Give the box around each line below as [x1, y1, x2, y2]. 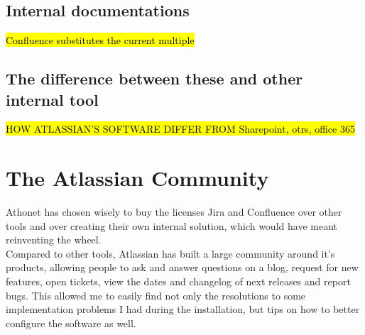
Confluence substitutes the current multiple [6, 33, 195, 48]
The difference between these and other [6, 67, 303, 89]
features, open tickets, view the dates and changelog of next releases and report [6, 274, 351, 289]
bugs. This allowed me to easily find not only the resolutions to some [6, 287, 306, 302]
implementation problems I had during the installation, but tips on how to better [6, 302, 360, 317]
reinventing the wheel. [6, 232, 102, 247]
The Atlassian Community [6, 163, 269, 192]
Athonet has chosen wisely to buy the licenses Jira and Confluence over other [6, 204, 342, 219]
